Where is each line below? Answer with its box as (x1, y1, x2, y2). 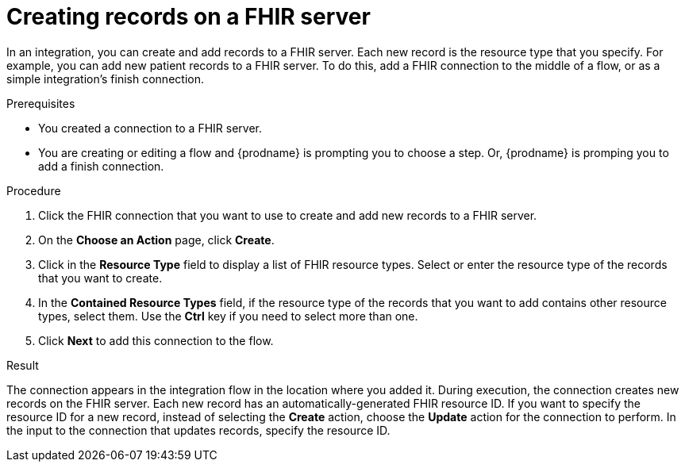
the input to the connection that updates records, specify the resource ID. (6, 423, 391, 437)
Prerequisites (6, 96, 75, 110)
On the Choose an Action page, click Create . (38, 232, 275, 247)
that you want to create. (38, 270, 163, 285)
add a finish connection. (38, 159, 164, 173)
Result (6, 358, 39, 372)
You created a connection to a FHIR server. (38, 121, 262, 135)
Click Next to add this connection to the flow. (38, 333, 274, 347)
